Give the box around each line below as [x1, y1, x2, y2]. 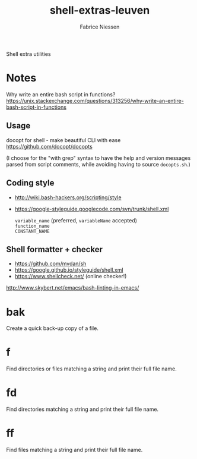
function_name [14, 223, 50, 229]
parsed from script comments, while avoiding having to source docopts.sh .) [6, 161, 191, 168]
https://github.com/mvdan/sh [14, 260, 87, 268]
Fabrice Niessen [80, 23, 120, 30]
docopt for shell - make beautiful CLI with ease [6, 136, 121, 143]
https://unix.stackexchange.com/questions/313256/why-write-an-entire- [6, 97, 184, 104]
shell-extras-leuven [49, 4, 150, 17]
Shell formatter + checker [6, 244, 103, 254]
